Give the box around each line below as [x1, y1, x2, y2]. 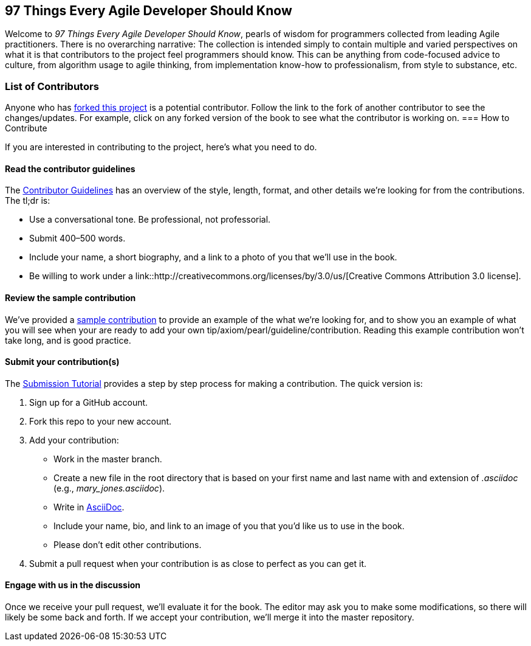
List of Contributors [5, 80, 99, 92]
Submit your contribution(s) [5, 356, 120, 367]
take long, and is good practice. [5, 335, 131, 346]
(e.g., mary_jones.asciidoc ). [53, 482, 165, 493]
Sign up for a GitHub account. [29, 397, 148, 408]
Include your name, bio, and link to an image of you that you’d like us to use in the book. [53, 520, 405, 531]
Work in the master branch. [53, 453, 162, 464]
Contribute [5, 123, 47, 134]
